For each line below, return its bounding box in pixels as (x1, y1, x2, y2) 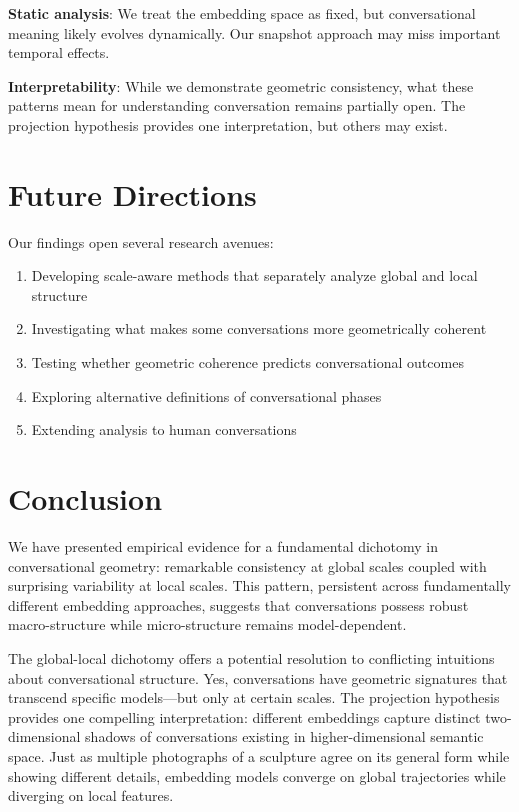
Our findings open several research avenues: (8, 231, 274, 252)
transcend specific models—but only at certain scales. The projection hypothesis (8, 687, 500, 708)
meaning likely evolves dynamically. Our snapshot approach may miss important (8, 22, 501, 43)
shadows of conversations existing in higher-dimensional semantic (85, 726, 484, 747)
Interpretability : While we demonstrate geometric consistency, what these (8, 75, 474, 96)
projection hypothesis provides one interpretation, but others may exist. (8, 114, 448, 135)
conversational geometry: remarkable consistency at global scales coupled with (8, 555, 487, 576)
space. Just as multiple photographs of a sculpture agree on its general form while (8, 745, 510, 766)
